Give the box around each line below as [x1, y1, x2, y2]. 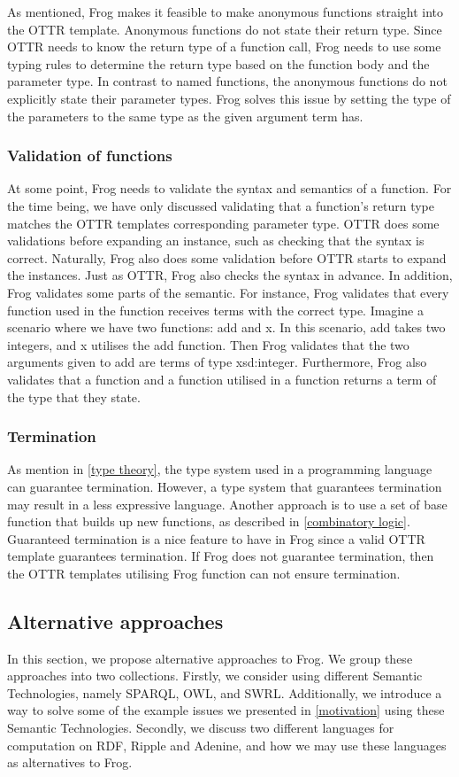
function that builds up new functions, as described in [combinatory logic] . [7, 512, 410, 531]
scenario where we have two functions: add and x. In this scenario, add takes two [7, 318, 446, 337]
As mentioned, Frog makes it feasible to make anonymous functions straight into [7, 3, 444, 20]
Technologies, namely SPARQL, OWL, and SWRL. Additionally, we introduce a [7, 683, 442, 702]
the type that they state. [7, 387, 141, 406]
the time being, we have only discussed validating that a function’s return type [7, 196, 435, 214]
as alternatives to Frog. [7, 753, 133, 772]
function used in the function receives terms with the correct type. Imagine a [7, 300, 424, 319]
